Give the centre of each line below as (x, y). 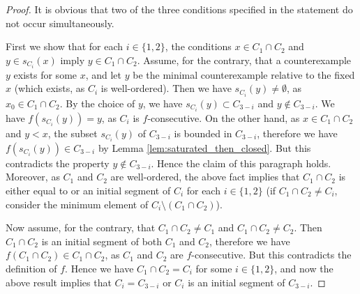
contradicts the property (58, 163)
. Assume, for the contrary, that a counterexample (244, 60)
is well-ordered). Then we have (166, 88)
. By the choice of (97, 103)
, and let (104, 74)
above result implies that (59, 282)
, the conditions (198, 46)
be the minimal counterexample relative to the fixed (244, 74)
